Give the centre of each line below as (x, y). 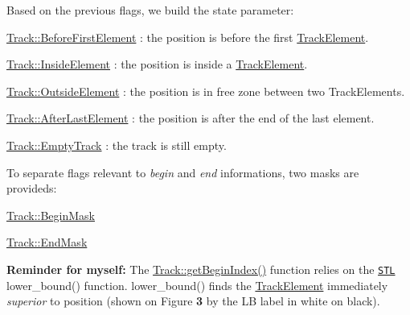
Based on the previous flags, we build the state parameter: (150, 10)
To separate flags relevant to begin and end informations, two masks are (183, 172)
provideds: (32, 188)
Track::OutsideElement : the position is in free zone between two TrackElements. (206, 91)
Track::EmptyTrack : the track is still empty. (117, 145)
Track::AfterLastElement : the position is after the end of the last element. (191, 118)
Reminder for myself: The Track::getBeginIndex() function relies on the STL (201, 269)
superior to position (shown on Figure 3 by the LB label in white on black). (193, 301)
